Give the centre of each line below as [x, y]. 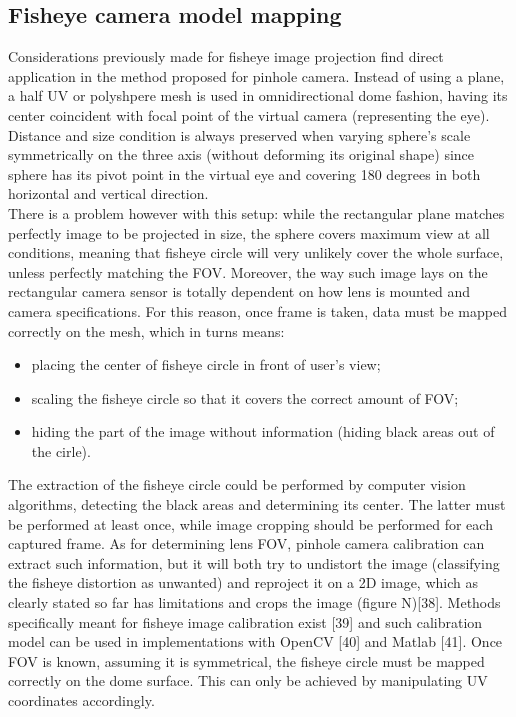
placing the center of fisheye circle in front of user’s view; [206, 364]
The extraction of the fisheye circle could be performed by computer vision [237, 484]
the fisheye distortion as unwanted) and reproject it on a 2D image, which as [243, 582]
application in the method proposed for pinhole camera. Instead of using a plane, [256, 75]
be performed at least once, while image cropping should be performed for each [250, 523]
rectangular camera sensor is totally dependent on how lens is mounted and [239, 291]
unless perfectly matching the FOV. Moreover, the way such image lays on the [248, 271]
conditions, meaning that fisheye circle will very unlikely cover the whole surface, [256, 252]
